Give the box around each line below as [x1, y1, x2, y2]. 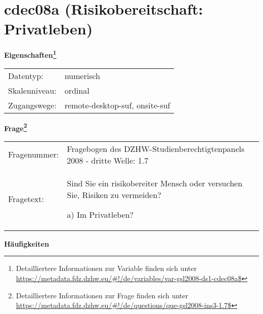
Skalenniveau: [8, 84, 57, 96]
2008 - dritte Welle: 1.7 [67, 154, 149, 166]
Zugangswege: [8, 99, 57, 111]
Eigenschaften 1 [4, 48, 57, 60]
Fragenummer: [8, 148, 59, 161]
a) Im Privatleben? [67, 208, 134, 220]
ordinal [64, 84, 90, 96]
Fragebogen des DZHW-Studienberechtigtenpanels [67, 142, 245, 154]
